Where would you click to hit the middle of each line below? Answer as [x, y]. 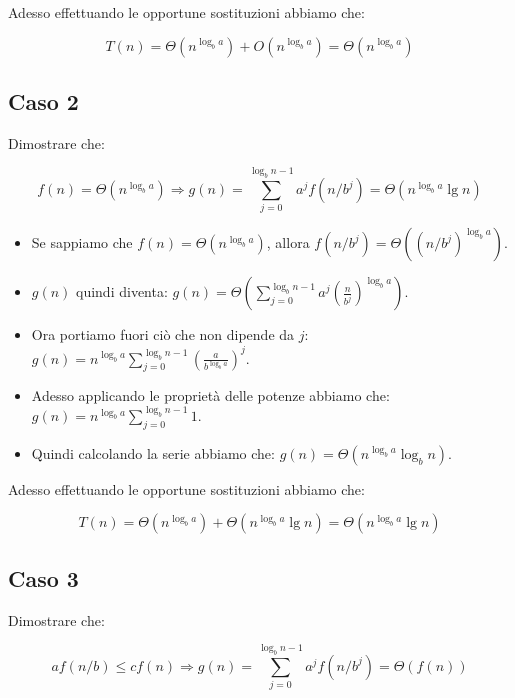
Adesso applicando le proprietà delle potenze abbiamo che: [210, 395]
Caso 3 [43, 577]
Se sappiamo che [82, 242]
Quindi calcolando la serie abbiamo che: [153, 452]
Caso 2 [43, 100]
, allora [288, 242]
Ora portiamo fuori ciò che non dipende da [163, 334]
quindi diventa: [122, 291]
